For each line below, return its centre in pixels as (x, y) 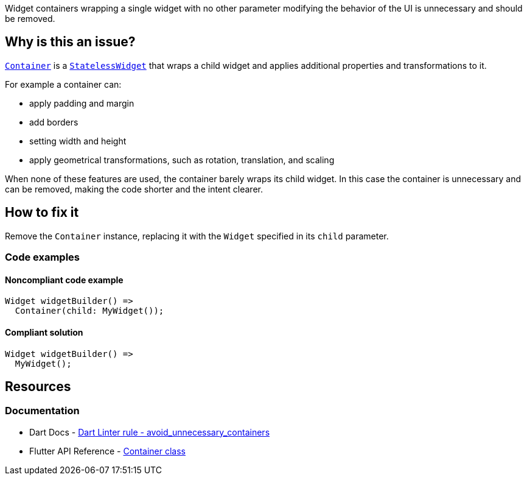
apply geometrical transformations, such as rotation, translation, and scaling (182, 160)
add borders (54, 122)
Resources (38, 386)
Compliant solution (44, 332)
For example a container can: (63, 84)
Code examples (43, 257)
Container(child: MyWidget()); (89, 311)
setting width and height (78, 141)
